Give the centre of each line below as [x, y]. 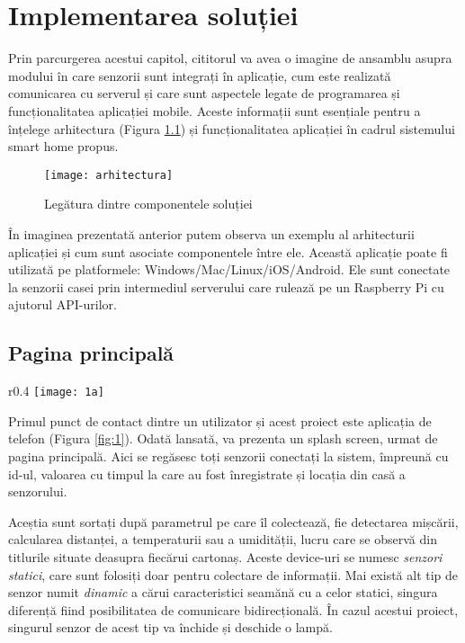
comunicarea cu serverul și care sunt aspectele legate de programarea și [204, 93]
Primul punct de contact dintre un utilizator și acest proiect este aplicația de [220, 420]
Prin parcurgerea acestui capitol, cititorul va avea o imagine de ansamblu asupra [230, 58]
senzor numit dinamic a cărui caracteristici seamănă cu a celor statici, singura [223, 592]
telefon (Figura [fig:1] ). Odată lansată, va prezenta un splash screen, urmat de [223, 438]
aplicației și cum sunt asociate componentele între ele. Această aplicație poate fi [228, 251]
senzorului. [38, 491]
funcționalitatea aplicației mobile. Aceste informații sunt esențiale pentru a [215, 110]
